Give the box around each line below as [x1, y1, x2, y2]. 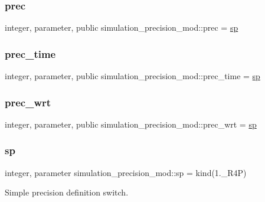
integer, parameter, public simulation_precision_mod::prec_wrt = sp [5, 118, 257, 130]
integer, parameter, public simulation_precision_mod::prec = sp [5, 21, 238, 34]
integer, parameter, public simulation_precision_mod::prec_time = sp [5, 70, 260, 82]
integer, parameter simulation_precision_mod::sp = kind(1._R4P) [5, 166, 247, 178]
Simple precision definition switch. [5, 186, 129, 198]
